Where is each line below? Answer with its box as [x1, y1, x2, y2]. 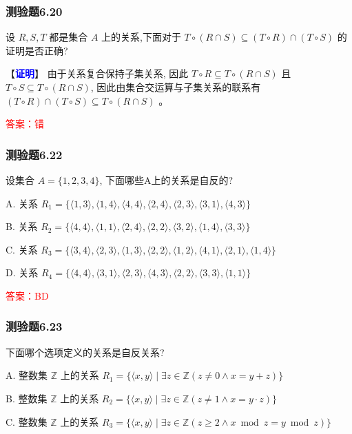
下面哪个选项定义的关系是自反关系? [6, 344, 165, 359]
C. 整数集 [6, 414, 48, 428]
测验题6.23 [6, 318, 63, 335]
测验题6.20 [6, 2, 63, 19]
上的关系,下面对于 [101, 30, 181, 44]
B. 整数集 [6, 391, 48, 405]
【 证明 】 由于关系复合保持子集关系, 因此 [6, 66, 189, 81]
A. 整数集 [6, 368, 48, 382]
